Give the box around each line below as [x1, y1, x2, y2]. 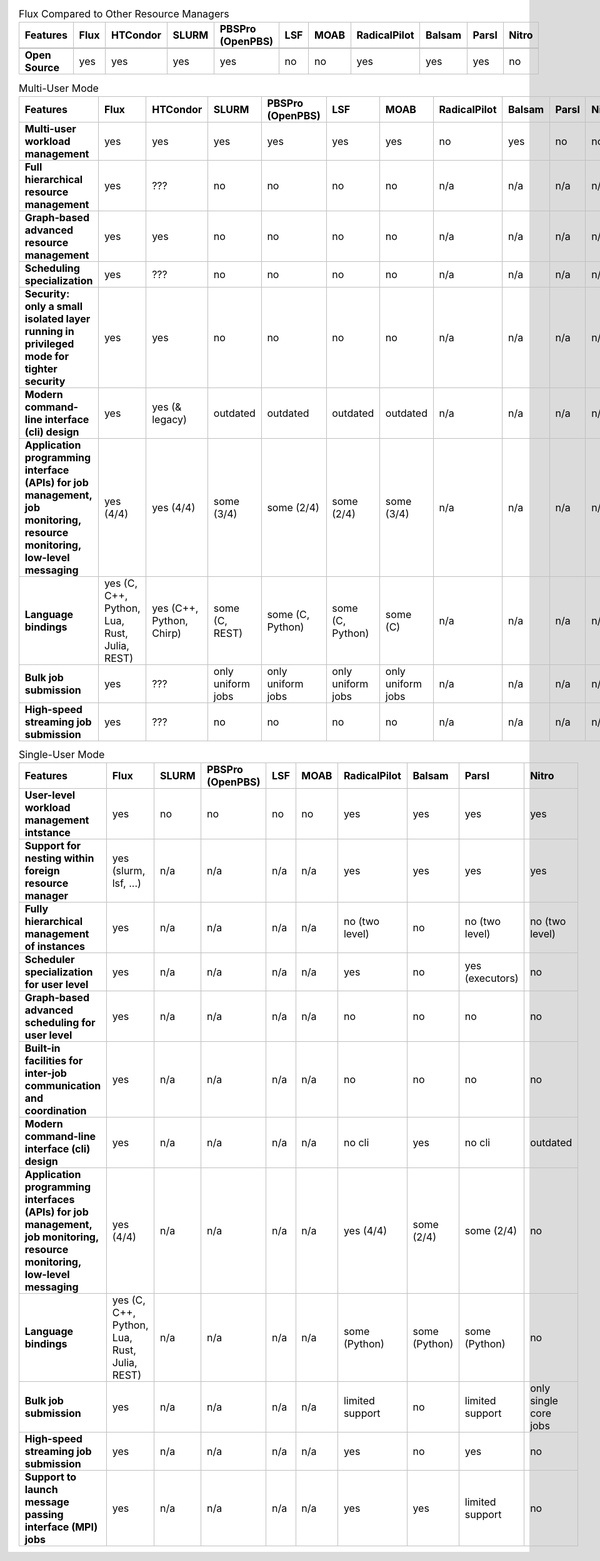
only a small [24, 299, 84, 313]
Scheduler [24, 953, 75, 967]
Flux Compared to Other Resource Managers [18, 7, 230, 21]
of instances [24, 940, 86, 954]
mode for [24, 349, 69, 363]
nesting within [24, 851, 95, 865]
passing [24, 1508, 64, 1522]
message [24, 1495, 70, 1509]
